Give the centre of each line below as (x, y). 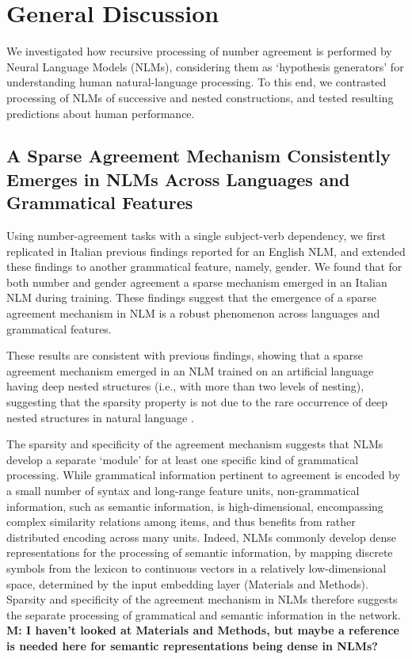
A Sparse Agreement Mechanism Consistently (199, 156)
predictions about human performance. (101, 113)
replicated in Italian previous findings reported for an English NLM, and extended (206, 251)
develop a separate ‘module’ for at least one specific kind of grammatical (183, 459)
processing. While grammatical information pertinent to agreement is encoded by (204, 475)
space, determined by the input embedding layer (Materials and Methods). (187, 583)
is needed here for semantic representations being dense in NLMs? (192, 645)
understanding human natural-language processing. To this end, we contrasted (196, 82)
